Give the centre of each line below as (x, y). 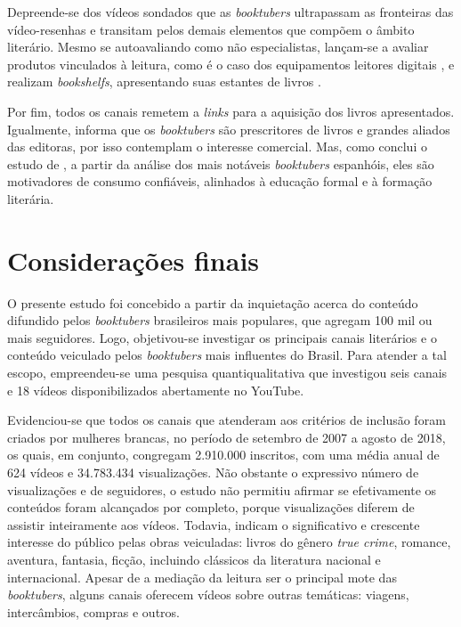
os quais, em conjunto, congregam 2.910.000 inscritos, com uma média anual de (223, 455)
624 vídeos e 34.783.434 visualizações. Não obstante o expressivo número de (213, 472)
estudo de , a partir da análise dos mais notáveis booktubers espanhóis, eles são (221, 163)
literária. (31, 198)
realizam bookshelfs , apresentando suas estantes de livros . (164, 81)
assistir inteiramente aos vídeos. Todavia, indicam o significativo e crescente (214, 524)
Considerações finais (133, 260)
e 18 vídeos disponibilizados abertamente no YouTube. (156, 390)
